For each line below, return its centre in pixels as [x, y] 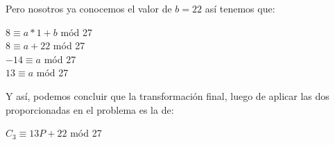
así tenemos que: [240, 8]
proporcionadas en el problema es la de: [90, 109]
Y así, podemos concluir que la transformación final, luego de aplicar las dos [167, 95]
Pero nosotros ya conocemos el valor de [89, 8]
